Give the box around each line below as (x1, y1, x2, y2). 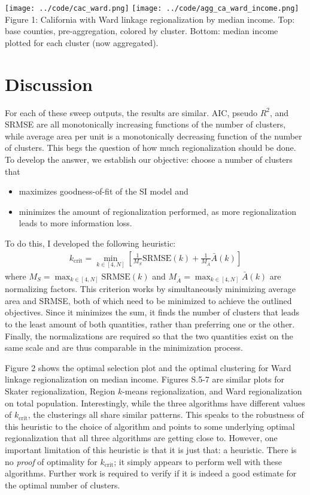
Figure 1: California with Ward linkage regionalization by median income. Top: (5, 13, 295, 25)
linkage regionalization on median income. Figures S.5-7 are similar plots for (5, 373, 284, 385)
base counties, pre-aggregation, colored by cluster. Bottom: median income (5, 25, 278, 37)
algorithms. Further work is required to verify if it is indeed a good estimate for (5, 467, 297, 479)
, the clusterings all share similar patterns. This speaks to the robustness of (28, 408, 304, 421)
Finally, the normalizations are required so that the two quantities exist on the (5, 329, 293, 342)
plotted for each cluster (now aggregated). (5, 36, 159, 48)
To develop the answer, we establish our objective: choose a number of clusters (5, 153, 293, 165)
